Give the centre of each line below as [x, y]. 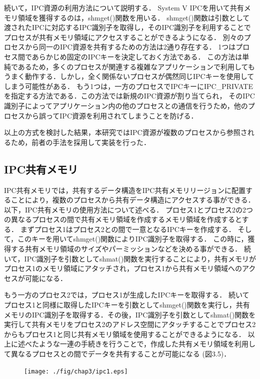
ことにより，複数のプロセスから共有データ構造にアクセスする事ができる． [133, 200]
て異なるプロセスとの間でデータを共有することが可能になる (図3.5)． [117, 354]
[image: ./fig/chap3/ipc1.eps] [76, 371]
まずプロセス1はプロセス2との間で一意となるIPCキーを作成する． [128, 229]
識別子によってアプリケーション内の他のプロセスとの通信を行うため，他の [126, 105]
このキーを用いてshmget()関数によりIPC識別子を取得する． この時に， [133, 239]
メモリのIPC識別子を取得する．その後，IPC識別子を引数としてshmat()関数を [130, 314]
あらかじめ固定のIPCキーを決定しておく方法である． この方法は [137, 56]
